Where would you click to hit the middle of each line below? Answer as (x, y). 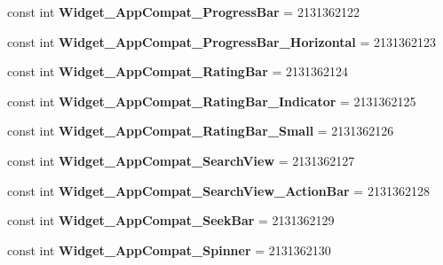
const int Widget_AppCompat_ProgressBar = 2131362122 (183, 12)
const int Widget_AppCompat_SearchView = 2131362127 (181, 160)
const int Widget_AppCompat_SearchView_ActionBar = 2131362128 (218, 190)
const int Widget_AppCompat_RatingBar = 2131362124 (178, 71)
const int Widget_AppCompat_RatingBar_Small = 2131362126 (201, 131)
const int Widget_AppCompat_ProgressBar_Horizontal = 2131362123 (222, 41)
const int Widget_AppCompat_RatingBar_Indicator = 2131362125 (212, 101)
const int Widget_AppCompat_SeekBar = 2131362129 (171, 220)
